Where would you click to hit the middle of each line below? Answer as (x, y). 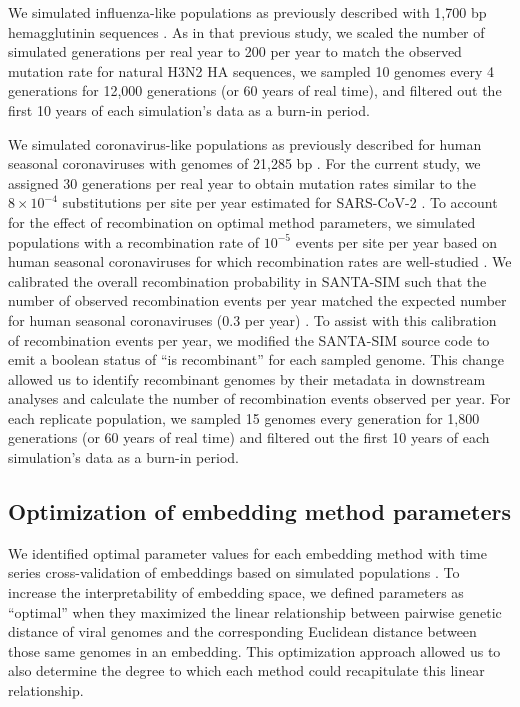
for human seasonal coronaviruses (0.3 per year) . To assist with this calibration (252, 319)
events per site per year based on (396, 241)
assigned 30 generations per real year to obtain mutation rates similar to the (242, 182)
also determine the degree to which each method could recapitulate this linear (246, 670)
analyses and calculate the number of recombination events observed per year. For (259, 398)
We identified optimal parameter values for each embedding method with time (247, 552)
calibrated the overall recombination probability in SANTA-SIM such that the (247, 280)
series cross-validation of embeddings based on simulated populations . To (234, 572)
